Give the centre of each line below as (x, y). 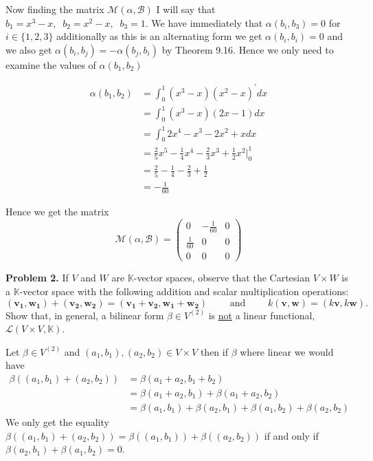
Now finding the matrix (55, 9)
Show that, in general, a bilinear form (85, 315)
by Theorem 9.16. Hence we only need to (248, 49)
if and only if (291, 435)
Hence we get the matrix (57, 211)
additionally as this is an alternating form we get (159, 36)
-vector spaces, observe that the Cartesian (222, 278)
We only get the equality (57, 422)
